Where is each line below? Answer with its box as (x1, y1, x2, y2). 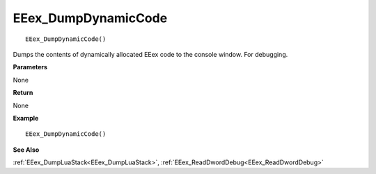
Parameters (13, 63, 48, 71)
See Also (13, 146, 40, 154)
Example (13, 114, 39, 122)
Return (13, 89, 33, 97)
